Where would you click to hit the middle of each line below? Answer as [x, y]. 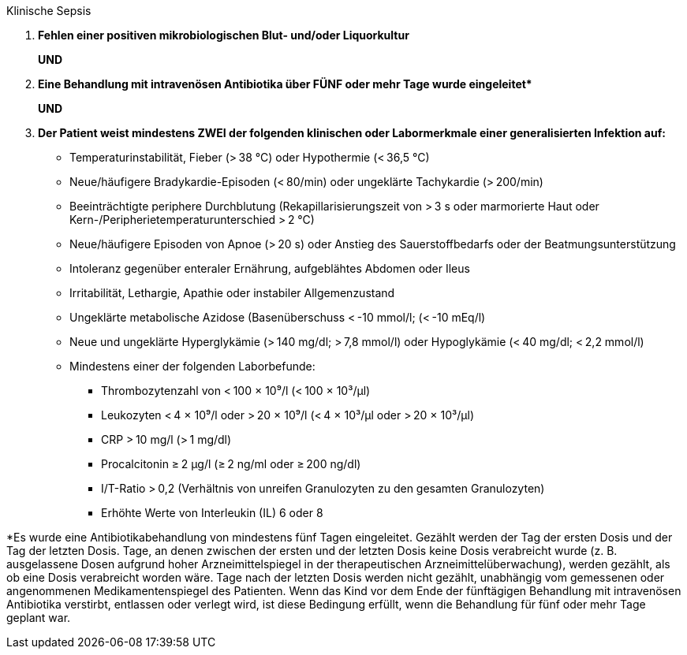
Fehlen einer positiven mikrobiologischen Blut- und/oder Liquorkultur [224, 35]
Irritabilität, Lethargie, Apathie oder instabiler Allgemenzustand [232, 293]
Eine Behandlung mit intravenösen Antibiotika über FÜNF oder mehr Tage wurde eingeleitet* [285, 84]
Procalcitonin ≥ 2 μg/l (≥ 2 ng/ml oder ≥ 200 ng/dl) [231, 464]
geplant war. [39, 618]
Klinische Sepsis [49, 11]
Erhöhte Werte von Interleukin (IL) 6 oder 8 [212, 513]
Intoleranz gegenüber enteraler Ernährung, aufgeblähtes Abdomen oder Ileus [270, 268]
